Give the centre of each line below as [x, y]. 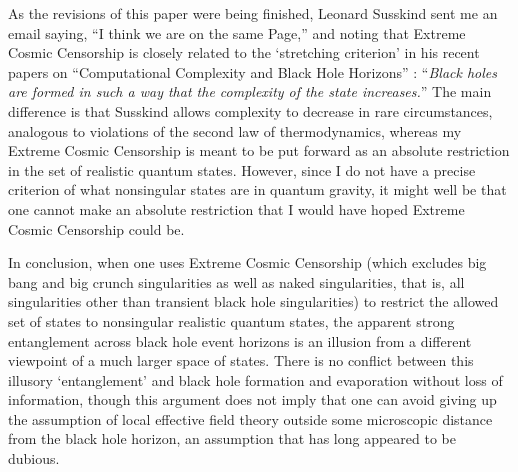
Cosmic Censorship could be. [96, 228]
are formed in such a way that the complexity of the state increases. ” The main [250, 91]
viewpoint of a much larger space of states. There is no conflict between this [241, 360]
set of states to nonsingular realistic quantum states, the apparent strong [231, 320]
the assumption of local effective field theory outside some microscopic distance [250, 418]
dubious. [34, 458]
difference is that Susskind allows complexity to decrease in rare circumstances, [250, 110]
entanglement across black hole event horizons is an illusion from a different [240, 340]
